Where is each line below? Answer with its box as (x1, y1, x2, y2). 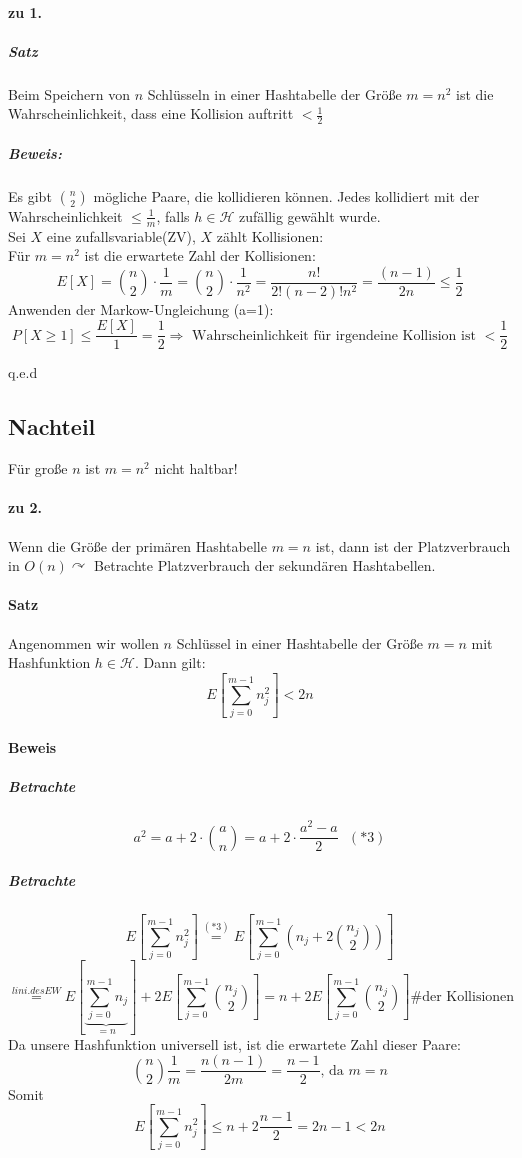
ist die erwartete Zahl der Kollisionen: (84, 245, 316, 266)
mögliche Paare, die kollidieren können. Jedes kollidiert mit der (93, 185, 480, 206)
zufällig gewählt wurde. (238, 205, 381, 226)
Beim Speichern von (8, 83, 130, 104)
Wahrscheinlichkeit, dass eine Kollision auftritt (8, 103, 294, 124)
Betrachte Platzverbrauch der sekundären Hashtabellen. (94, 555, 436, 576)
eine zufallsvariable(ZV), (46, 225, 196, 246)
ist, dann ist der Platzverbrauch (315, 535, 511, 556)
